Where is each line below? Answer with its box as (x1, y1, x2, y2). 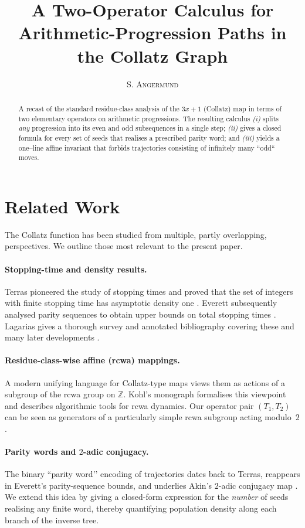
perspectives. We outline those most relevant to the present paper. (5, 240, 243, 252)
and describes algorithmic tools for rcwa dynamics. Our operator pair (5, 399, 254, 411)
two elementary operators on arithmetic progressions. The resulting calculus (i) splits (18, 113, 279, 123)
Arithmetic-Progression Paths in (18, 21, 287, 45)
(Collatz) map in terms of (204, 103, 282, 113)
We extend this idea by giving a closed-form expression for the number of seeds (5, 490, 289, 503)
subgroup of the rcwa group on (5, 388, 116, 400)
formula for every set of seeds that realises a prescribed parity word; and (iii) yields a (18, 132, 280, 142)
